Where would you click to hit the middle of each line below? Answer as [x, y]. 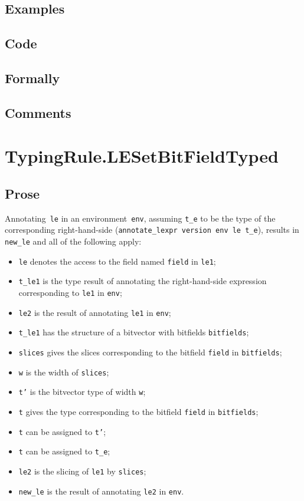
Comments [38, 112]
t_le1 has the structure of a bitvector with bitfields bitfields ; [134, 332]
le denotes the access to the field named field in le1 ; [117, 261]
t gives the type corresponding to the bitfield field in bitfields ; [138, 411]
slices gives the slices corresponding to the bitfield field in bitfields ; [150, 352]
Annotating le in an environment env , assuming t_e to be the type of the [140, 218]
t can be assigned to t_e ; [64, 451]
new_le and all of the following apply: [73, 241]
